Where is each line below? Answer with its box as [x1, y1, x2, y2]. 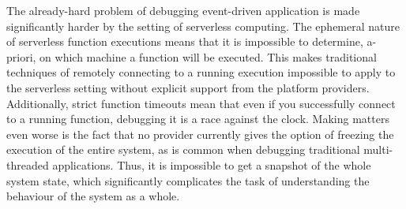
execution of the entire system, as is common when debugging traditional [6, 141, 360, 158]
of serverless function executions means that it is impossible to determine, [6, 33, 363, 50]
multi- [363, 141, 393, 158]
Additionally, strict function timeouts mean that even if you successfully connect [6, 95, 396, 111]
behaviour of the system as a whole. [6, 188, 180, 204]
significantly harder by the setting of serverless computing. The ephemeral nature [6, 17, 400, 34]
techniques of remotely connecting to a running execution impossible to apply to [6, 64, 396, 80]
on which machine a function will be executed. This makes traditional [39, 48, 377, 65]
